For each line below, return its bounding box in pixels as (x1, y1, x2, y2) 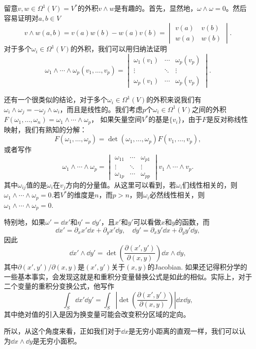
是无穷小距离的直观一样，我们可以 (128, 326, 239, 336)
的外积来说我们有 (146, 94, 202, 105)
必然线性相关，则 (149, 190, 205, 200)
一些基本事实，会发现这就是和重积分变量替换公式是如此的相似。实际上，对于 (4, 271, 252, 281)
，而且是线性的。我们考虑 (60, 104, 143, 114)
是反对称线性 (206, 114, 248, 124)
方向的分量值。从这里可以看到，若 (65, 179, 176, 190)
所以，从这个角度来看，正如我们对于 (4, 326, 121, 336)
